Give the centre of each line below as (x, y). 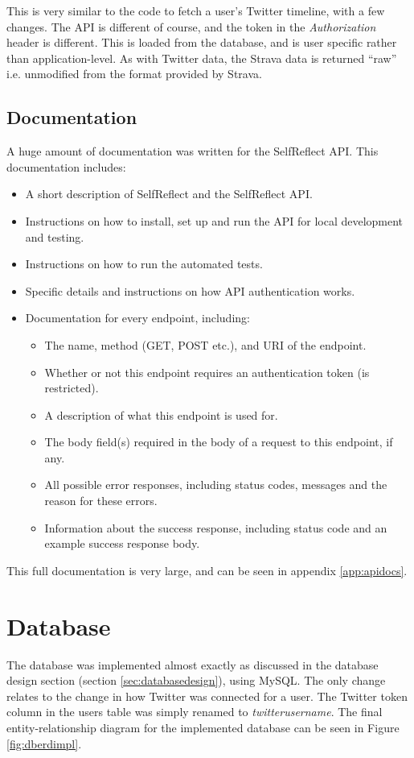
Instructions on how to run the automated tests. (144, 264)
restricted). (72, 388)
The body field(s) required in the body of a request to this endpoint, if (219, 442)
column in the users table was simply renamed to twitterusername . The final (195, 712)
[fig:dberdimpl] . (44, 743)
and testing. (55, 236)
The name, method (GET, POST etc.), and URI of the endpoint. (205, 344)
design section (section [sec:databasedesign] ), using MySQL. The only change (196, 680)
